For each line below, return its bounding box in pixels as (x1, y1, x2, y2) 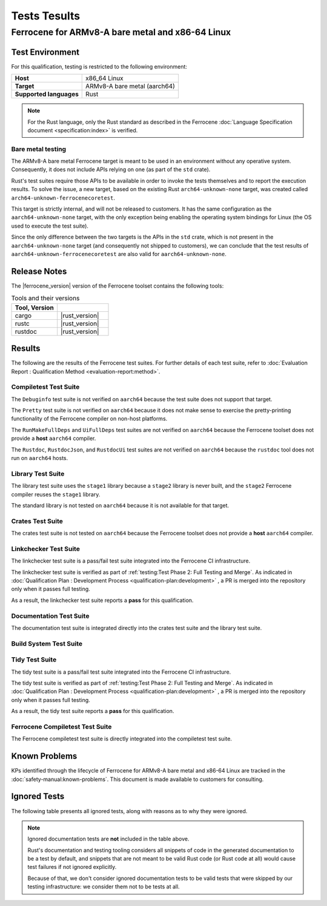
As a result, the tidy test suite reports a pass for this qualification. (11, 708, 174, 715)
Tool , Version (15, 303, 54, 312)
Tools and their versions (11, 294, 80, 303)
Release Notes (11, 266, 67, 276)
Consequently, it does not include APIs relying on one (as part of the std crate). (11, 166, 211, 173)
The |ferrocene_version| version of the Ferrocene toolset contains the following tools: (11, 282, 224, 289)
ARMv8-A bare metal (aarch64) (85, 82, 176, 90)
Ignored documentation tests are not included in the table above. (27, 835, 190, 843)
